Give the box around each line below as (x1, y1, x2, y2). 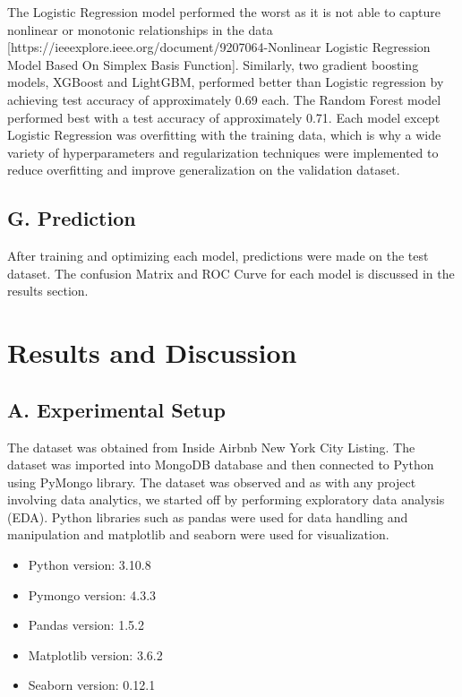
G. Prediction (7, 204, 136, 232)
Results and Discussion (7, 334, 297, 371)
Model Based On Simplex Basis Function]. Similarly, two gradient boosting (7, 55, 419, 73)
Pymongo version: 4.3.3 (28, 585, 157, 604)
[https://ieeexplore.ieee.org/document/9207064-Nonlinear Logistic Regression (7, 38, 431, 56)
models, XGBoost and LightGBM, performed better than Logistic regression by (7, 73, 444, 91)
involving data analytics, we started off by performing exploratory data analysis (7, 490, 445, 509)
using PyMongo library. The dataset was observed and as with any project (7, 472, 416, 491)
